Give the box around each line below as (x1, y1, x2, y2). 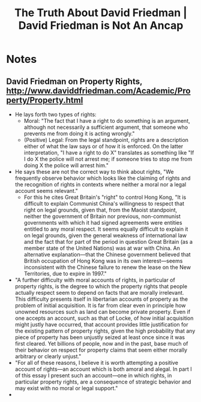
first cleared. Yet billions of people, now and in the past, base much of (14, 340, 188, 347)
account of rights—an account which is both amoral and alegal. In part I (14, 365, 192, 373)
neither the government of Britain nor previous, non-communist (23, 213, 181, 220)
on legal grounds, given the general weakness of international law (23, 232, 187, 239)
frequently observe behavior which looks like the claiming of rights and (14, 174, 191, 182)
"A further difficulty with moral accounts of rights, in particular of (14, 276, 175, 283)
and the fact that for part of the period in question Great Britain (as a (23, 238, 193, 245)
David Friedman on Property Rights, (6, 76, 143, 86)
